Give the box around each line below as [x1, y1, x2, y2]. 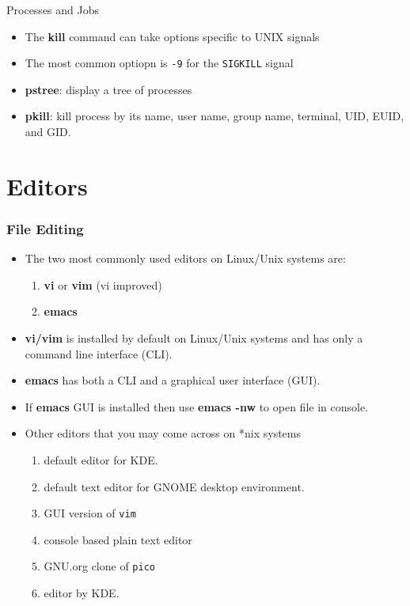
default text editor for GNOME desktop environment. [44, 478, 305, 494]
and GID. [25, 123, 71, 140]
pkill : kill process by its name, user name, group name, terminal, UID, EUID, [25, 108, 404, 124]
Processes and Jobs [6, 2, 99, 17]
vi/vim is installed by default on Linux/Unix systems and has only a [25, 330, 363, 346]
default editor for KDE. [44, 451, 158, 468]
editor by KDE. [44, 585, 120, 601]
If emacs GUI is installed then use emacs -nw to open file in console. [25, 398, 369, 415]
